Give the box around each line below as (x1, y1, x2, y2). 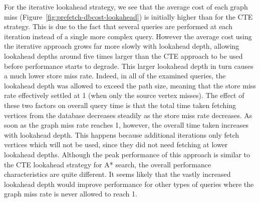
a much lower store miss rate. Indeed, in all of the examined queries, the (4, 70, 226, 81)
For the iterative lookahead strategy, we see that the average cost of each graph (4, 2, 248, 12)
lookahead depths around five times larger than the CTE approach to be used (4, 50, 243, 61)
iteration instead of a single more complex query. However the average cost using (4, 31, 252, 41)
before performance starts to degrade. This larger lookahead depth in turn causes (4, 60, 253, 71)
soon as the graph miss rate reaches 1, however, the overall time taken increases (4, 120, 248, 130)
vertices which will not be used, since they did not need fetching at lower (4, 139, 228, 150)
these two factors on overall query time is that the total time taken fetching (4, 99, 236, 110)
